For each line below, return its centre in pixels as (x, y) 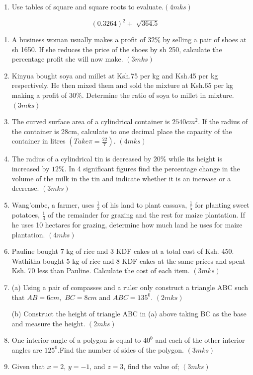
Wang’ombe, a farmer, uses (53, 204)
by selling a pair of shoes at (205, 39)
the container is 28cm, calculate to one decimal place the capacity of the (122, 131)
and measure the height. (48, 323)
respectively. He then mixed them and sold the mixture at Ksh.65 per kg (123, 85)
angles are (27, 349)
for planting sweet (222, 204)
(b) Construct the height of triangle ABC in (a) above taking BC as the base (129, 314)
